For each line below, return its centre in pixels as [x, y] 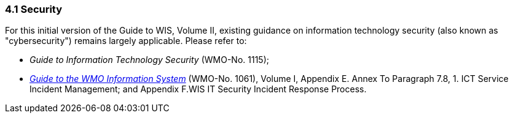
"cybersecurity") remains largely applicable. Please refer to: [126, 41]
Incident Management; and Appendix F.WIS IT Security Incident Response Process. [198, 89]
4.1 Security [34, 9]
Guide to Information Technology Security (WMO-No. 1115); [149, 60]
